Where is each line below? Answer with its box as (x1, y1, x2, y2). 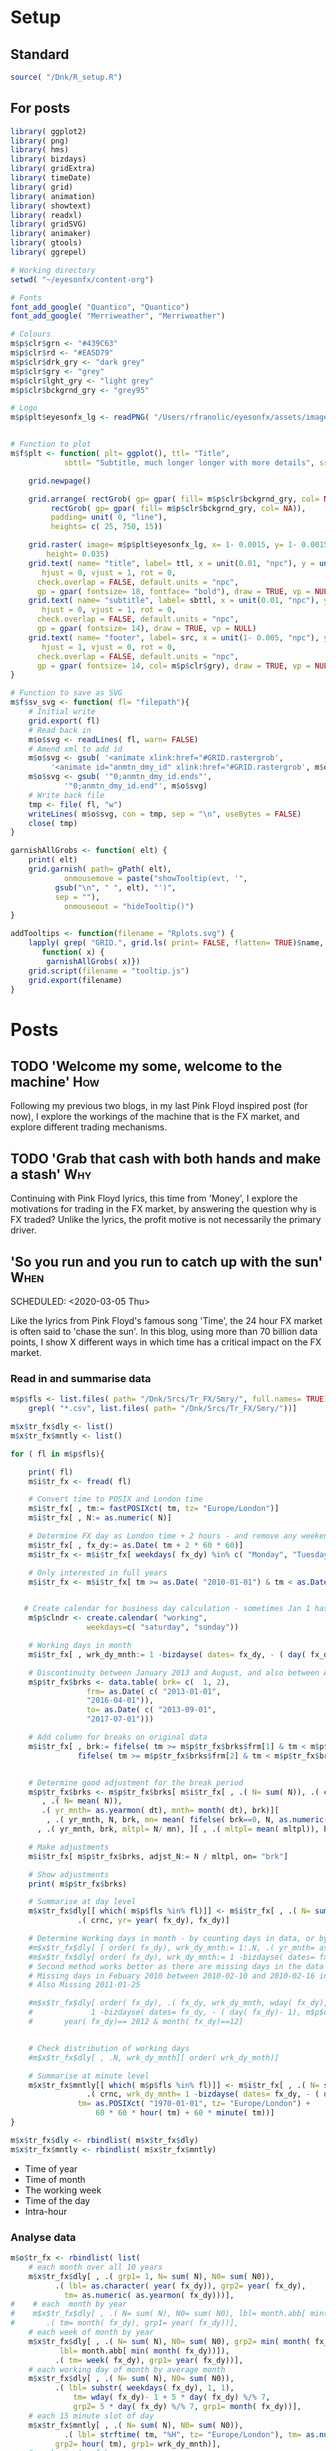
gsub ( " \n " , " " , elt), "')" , (54, 882, 177, 893)
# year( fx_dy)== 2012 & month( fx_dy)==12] (28, 2017, 244, 2027)
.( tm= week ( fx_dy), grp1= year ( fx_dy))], (54, 2355, 244, 2365)
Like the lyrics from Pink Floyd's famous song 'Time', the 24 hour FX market (10, 1315, 323, 1327)
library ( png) (10, 136, 70, 146)
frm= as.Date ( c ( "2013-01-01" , (86, 1686, 222, 1696)
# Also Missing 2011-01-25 (28, 1980, 141, 1990)
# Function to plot (10, 439, 92, 450)
